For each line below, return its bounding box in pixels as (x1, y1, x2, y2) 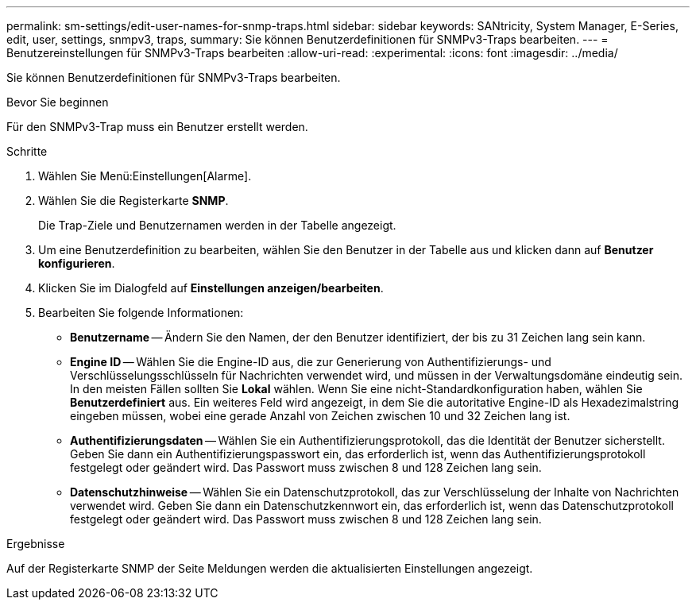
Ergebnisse (6, 537, 65, 550)
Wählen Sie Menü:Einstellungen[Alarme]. (38, 169, 252, 183)
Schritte (6, 145, 48, 158)
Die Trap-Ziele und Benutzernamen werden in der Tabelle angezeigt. (38, 218, 396, 232)
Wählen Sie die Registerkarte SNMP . (38, 194, 229, 207)
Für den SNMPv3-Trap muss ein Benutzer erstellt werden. (6, 120, 308, 133)
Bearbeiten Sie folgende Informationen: (38, 306, 244, 319)
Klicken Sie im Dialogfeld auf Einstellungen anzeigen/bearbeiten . (38, 281, 384, 295)
